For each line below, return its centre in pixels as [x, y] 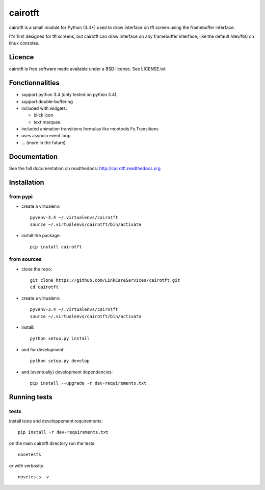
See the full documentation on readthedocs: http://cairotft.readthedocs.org [85, 168]
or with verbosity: [27, 465]
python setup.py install [60, 339]
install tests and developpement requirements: [56, 421]
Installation [26, 182]
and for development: [43, 349]
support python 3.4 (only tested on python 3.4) [69, 95]
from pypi [21, 196]
